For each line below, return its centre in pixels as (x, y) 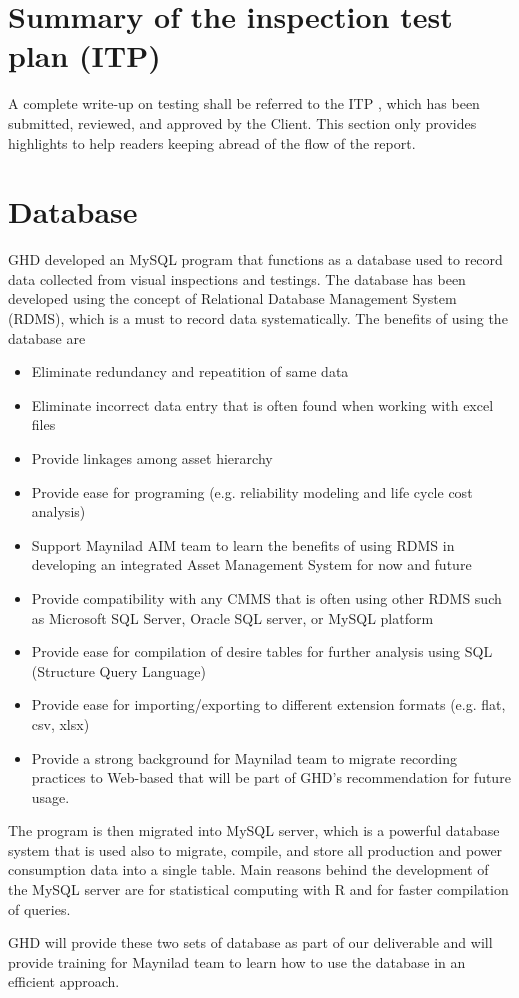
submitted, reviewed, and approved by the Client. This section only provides (242, 122)
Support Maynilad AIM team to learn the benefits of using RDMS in (243, 544)
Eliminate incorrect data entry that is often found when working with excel (262, 404)
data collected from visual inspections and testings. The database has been (237, 278)
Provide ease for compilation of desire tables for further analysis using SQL (262, 651)
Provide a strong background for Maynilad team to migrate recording (244, 757)
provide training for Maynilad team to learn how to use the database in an (237, 961)
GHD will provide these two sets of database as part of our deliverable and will (250, 942)
